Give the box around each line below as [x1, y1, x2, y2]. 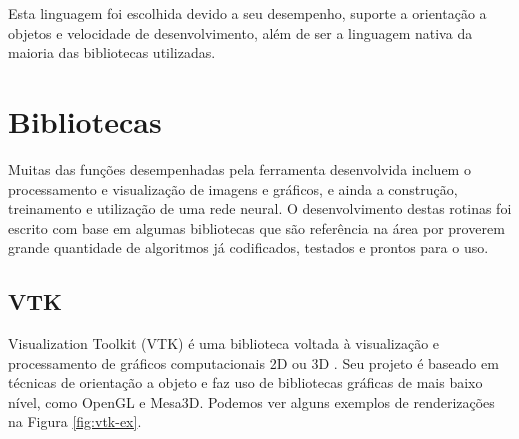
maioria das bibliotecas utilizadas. [8, 42, 216, 63]
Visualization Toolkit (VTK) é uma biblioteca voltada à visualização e [8, 333, 440, 354]
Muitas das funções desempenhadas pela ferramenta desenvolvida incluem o [8, 158, 471, 179]
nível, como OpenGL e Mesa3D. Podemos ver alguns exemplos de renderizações [8, 391, 495, 412]
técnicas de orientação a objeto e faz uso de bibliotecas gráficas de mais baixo [8, 372, 483, 393]
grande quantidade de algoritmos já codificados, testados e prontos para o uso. [8, 237, 489, 258]
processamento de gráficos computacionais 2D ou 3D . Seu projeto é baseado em [8, 352, 499, 373]
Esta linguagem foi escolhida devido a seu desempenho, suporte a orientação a [8, 3, 487, 23]
